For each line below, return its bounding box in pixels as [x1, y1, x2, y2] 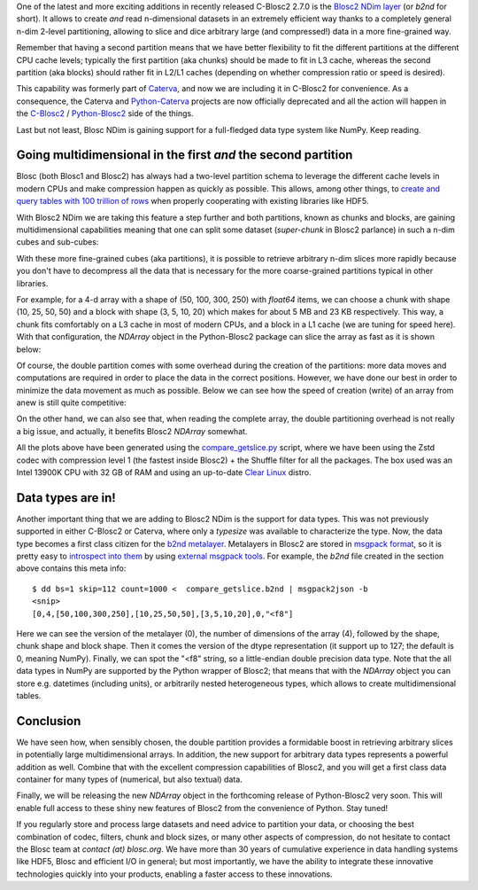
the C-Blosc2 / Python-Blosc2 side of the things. [16, 108, 194, 119]
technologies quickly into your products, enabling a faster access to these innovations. [16, 869, 333, 879]
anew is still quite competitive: [16, 397, 127, 408]
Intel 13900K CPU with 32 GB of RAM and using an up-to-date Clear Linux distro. [16, 467, 312, 478]
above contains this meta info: [16, 563, 127, 574]
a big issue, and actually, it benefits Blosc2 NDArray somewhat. [16, 425, 248, 436]
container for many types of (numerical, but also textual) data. [16, 774, 243, 785]
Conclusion [16, 714, 81, 729]
